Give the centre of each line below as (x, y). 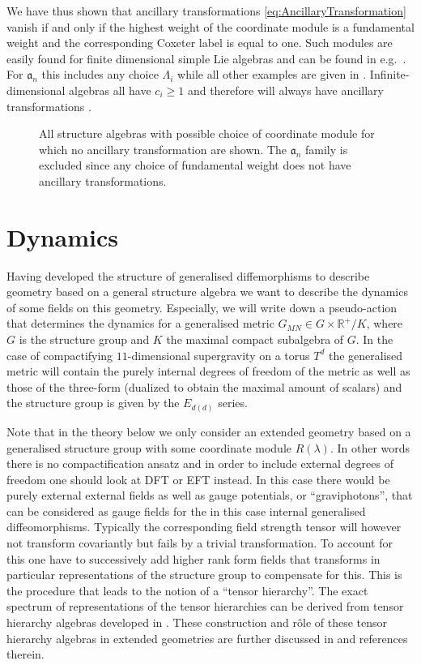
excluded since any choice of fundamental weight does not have (195, 165)
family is (327, 149)
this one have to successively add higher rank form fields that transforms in (193, 558)
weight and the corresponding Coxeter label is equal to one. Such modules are (200, 43)
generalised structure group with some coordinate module (149, 447)
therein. (26, 654)
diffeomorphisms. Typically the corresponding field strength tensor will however (204, 527)
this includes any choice (100, 74)
